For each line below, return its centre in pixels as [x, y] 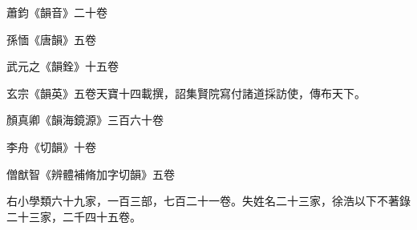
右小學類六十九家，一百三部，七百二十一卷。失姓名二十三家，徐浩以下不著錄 [208, 201]
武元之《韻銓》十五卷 [63, 66]
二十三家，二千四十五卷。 [74, 216]
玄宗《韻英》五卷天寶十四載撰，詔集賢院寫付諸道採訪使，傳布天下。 [186, 93]
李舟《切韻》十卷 [51, 146]
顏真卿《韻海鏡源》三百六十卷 [85, 120]
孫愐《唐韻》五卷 [51, 39]
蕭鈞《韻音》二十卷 [57, 12]
